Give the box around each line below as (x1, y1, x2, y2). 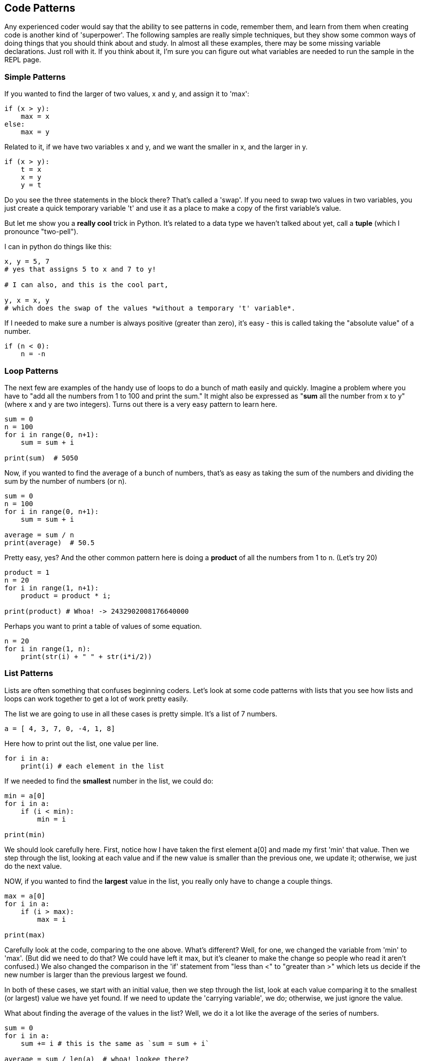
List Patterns (4, 668, 53, 678)
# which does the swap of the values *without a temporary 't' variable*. (4, 304, 296, 312)
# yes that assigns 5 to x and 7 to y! (4, 265, 156, 274)
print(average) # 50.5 (4, 538, 95, 547)
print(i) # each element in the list (20, 762, 164, 770)
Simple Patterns (4, 72, 66, 82)
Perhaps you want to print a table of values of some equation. (4, 622, 202, 630)
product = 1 (4, 568, 50, 576)
